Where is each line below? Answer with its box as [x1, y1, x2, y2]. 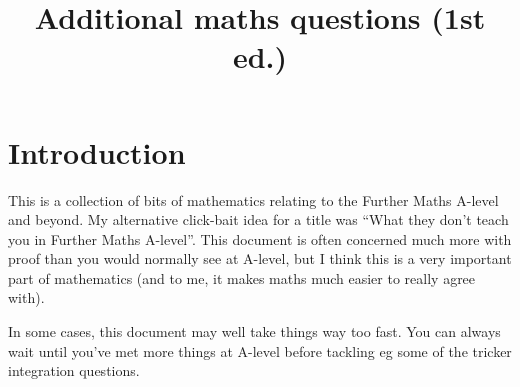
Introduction [8, 131, 186, 172]
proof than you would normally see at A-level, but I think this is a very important [8, 248, 512, 269]
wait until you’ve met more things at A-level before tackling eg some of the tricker [8, 340, 512, 361]
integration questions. [8, 360, 140, 381]
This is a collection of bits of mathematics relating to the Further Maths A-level [8, 189, 499, 210]
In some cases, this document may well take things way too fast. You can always [8, 321, 501, 342]
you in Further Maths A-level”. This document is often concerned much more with [8, 228, 512, 249]
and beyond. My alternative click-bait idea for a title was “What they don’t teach [8, 209, 509, 230]
